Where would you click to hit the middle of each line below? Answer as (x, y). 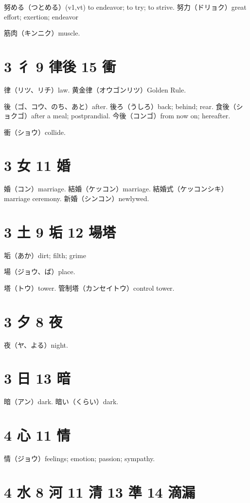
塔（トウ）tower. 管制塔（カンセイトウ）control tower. (89, 288)
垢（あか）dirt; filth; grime (45, 255)
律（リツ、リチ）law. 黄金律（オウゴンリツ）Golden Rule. (95, 89)
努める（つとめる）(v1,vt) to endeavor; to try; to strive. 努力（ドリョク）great (125, 7)
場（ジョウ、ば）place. (40, 271)
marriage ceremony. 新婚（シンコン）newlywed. (77, 198)
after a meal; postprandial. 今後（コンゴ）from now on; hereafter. (131, 116)
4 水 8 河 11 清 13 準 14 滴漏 (100, 492)
